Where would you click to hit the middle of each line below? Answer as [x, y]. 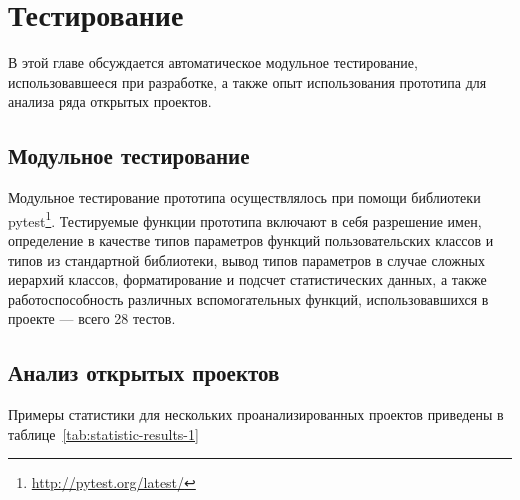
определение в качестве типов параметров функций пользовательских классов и [251, 239]
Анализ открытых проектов [144, 372]
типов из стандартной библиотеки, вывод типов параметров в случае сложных [246, 259]
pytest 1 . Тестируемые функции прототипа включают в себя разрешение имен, [245, 219]
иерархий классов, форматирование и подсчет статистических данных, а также [247, 279]
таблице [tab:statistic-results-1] [103, 433]
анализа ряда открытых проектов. [110, 101]
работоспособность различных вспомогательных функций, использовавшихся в [248, 298]
